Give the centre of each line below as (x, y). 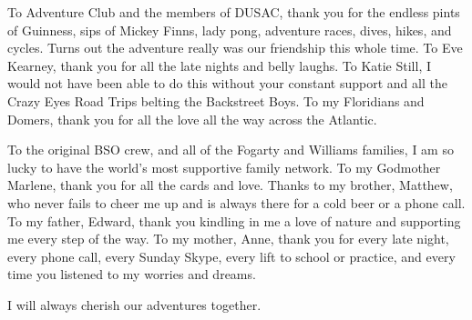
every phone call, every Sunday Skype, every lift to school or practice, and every (231, 256)
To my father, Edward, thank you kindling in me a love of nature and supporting (234, 220)
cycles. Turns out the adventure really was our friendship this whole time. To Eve (235, 48)
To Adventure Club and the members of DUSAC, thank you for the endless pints (234, 12)
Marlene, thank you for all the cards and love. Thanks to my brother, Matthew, (230, 185)
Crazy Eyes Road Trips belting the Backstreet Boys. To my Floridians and (216, 100)
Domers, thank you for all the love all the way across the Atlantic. (192, 119)
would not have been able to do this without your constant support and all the (227, 83)
